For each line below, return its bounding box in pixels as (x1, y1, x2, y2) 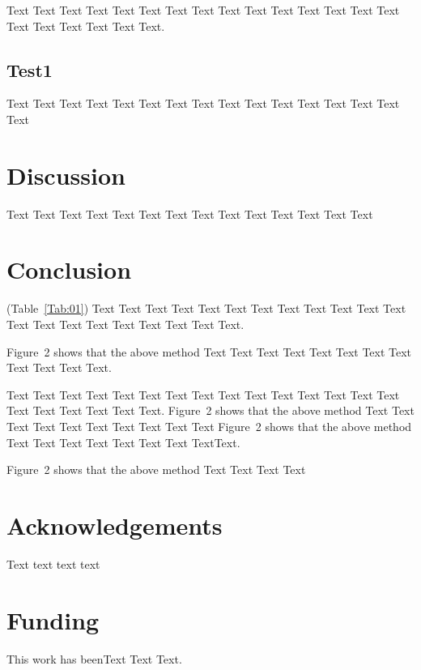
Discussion (6, 158, 125, 191)
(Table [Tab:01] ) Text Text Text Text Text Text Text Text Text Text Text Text (6, 300, 406, 317)
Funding (6, 603, 100, 636)
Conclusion (6, 253, 132, 286)
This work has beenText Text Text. (6, 650, 182, 667)
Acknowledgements (6, 508, 223, 541)
